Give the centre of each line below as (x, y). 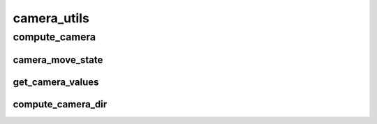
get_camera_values (56, 82)
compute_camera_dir (60, 104)
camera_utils (51, 18)
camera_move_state (58, 60)
